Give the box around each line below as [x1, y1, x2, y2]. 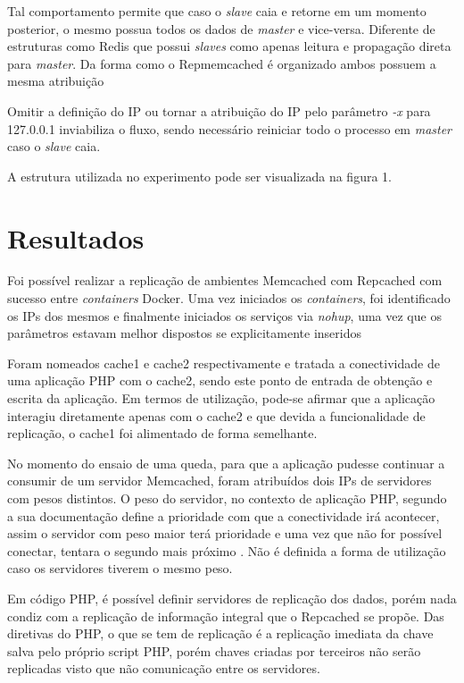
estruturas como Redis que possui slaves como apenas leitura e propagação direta [7, 37, 452, 55]
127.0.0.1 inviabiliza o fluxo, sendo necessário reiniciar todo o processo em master [7, 119, 452, 138]
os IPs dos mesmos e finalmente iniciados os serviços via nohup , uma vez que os [7, 306, 442, 325]
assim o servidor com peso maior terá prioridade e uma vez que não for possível [7, 524, 443, 543]
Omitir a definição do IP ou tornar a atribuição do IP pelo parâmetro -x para [7, 101, 431, 120]
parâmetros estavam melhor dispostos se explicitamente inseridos [7, 324, 361, 342]
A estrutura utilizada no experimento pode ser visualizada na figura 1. [7, 166, 392, 185]
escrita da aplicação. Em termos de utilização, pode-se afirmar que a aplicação [7, 389, 435, 408]
